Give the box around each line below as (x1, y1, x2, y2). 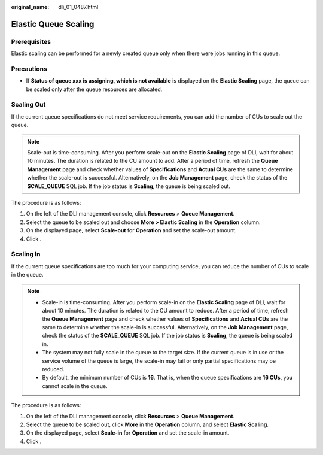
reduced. (42, 365, 65, 372)
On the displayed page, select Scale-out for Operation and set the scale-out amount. (26, 227, 237, 234)
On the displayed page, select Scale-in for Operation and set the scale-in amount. (26, 429, 230, 436)
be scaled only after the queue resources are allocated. (26, 86, 163, 93)
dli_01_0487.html (58, 4, 99, 10)
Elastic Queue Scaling (11, 19, 95, 29)
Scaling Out (11, 101, 46, 109)
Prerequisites (11, 37, 51, 45)
